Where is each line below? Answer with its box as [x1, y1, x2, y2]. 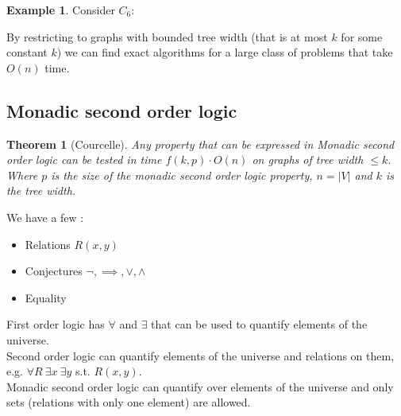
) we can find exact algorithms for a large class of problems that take [56, 44, 393, 60]
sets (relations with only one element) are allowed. [6, 394, 251, 410]
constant [6, 44, 48, 60]
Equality [25, 289, 67, 305]
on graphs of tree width [252, 151, 364, 168]
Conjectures [25, 262, 83, 279]
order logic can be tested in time [6, 151, 162, 168]
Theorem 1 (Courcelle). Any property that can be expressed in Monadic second [6, 135, 395, 152]
